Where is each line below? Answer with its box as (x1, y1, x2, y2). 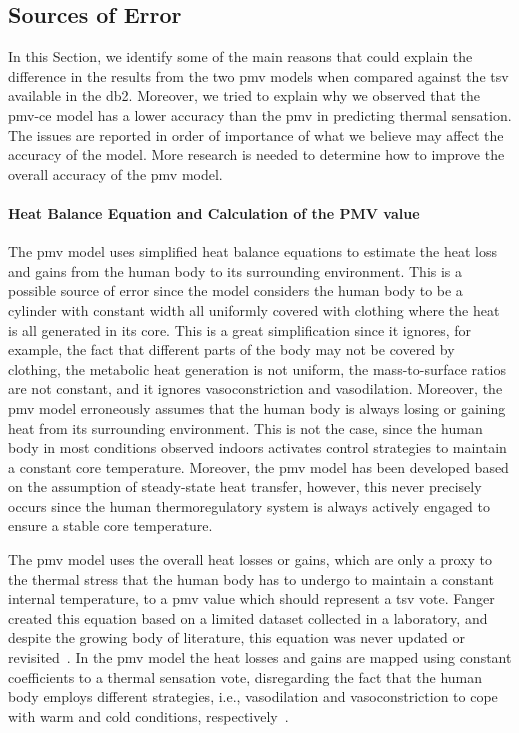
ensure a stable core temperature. (8, 515, 213, 536)
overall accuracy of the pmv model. (8, 163, 223, 184)
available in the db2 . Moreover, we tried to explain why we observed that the (8, 85, 480, 106)
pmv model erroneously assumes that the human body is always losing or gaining (8, 397, 506, 418)
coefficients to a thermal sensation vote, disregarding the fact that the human (8, 666, 483, 687)
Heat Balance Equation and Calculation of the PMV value (8, 202, 420, 223)
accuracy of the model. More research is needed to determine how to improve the (8, 144, 505, 165)
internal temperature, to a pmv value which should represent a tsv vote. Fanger (8, 588, 495, 609)
